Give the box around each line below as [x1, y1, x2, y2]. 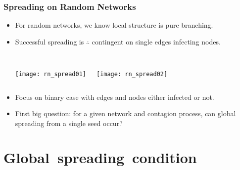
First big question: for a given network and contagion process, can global [15, 108, 236, 119]
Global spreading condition [3, 147, 197, 167]
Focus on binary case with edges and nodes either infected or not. [15, 91, 214, 102]
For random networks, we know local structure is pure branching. [15, 20, 213, 30]
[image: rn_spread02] [96, 71, 168, 78]
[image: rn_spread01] [15, 71, 86, 78]
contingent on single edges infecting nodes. [92, 36, 221, 46]
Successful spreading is [15, 36, 84, 46]
